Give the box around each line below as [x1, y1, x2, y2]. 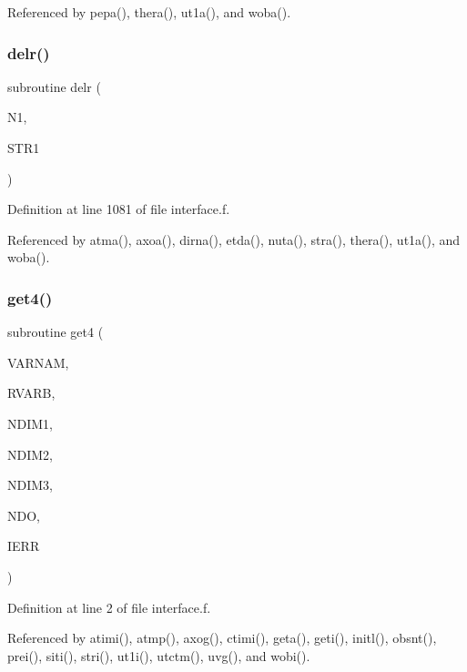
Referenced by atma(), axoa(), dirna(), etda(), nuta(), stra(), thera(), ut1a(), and [7, 229, 461, 249]
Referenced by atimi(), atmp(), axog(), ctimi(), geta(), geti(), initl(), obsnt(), [7, 628, 437, 647]
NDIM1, [7, 413, 53, 433]
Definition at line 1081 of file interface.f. [7, 199, 230, 219]
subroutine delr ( [7, 76, 101, 96]
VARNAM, [7, 352, 69, 372]
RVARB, [7, 383, 56, 402]
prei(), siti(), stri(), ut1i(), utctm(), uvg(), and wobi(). [7, 646, 310, 665]
